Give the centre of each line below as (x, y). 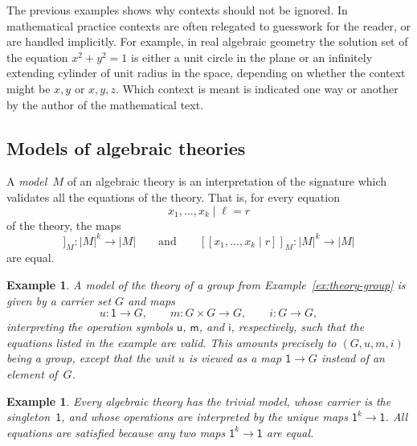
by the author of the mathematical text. (105, 104)
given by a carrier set (59, 300)
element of (32, 374)
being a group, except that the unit (90, 358)
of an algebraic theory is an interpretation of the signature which (227, 181)
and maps (151, 300)
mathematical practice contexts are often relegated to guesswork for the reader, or (208, 25)
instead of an (353, 358)
